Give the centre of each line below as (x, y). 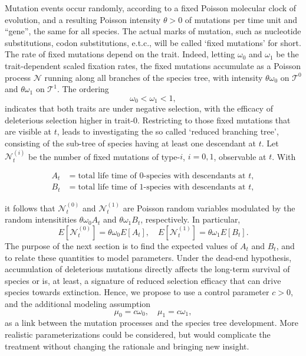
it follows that (30, 208)
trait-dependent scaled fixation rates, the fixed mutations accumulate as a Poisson (153, 65)
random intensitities (41, 219)
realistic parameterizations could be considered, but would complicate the (138, 334)
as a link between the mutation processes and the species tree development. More (152, 323)
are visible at (28, 131)
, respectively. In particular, (190, 219)
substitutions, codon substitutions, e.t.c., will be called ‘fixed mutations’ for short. (153, 42)
